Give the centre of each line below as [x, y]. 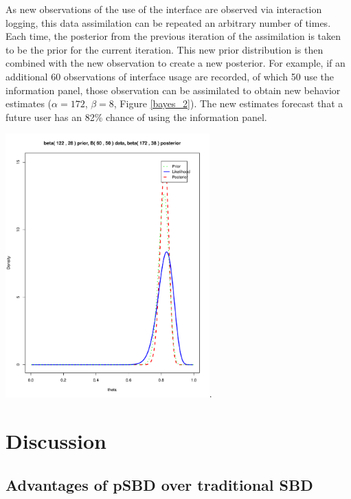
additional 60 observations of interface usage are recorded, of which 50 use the [170, 76]
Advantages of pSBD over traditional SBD [159, 484]
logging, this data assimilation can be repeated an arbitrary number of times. [168, 22]
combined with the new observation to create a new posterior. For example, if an [175, 63]
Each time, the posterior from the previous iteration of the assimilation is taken [173, 36]
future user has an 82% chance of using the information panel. [136, 117]
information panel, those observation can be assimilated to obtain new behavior [173, 90]
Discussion [56, 441]
